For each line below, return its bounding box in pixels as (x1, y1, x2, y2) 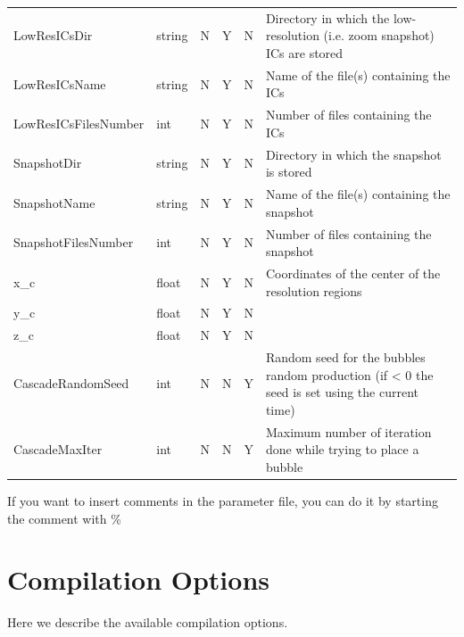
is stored (265, 162, 312, 181)
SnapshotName (13, 193, 95, 211)
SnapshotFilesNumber (13, 233, 134, 252)
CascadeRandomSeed (13, 374, 129, 393)
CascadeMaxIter (13, 440, 103, 459)
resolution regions (265, 281, 362, 300)
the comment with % (7, 509, 121, 527)
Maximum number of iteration (265, 422, 432, 441)
